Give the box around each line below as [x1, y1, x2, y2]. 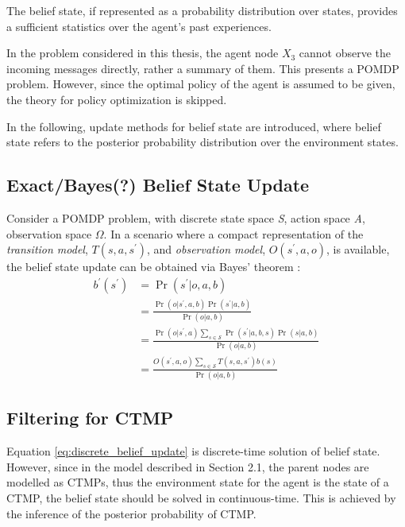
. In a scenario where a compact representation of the [103, 225, 364, 242]
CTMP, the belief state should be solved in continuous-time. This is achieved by [6, 490, 396, 506]
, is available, [326, 241, 390, 258]
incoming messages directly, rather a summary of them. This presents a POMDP [6, 60, 399, 76]
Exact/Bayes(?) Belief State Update [6, 172, 310, 197]
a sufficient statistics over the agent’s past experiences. [6, 17, 272, 34]
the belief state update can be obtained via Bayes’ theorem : [6, 258, 301, 275]
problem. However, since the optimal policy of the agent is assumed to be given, [6, 76, 395, 92]
